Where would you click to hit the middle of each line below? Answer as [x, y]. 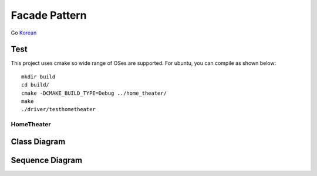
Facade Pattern [49, 15]
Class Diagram [38, 141]
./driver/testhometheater [59, 109]
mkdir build [38, 77]
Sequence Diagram [46, 160]
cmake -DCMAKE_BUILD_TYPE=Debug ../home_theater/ [94, 93]
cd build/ [35, 85]
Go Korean [24, 33]
